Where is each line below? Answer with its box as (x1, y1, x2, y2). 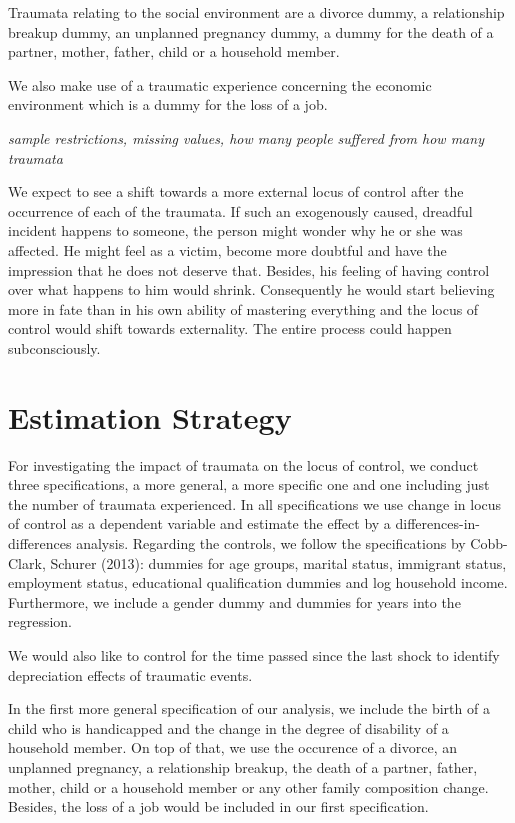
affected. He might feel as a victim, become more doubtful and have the (8, 239, 447, 260)
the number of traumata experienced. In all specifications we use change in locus (8, 493, 502, 514)
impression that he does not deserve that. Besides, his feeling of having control (8, 259, 490, 280)
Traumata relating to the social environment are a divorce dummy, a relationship (8, 2, 505, 22)
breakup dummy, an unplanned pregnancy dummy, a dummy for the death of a (8, 21, 494, 42)
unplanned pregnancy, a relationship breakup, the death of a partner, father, (8, 756, 478, 777)
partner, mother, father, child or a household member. (8, 41, 340, 62)
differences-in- (395, 513, 481, 534)
